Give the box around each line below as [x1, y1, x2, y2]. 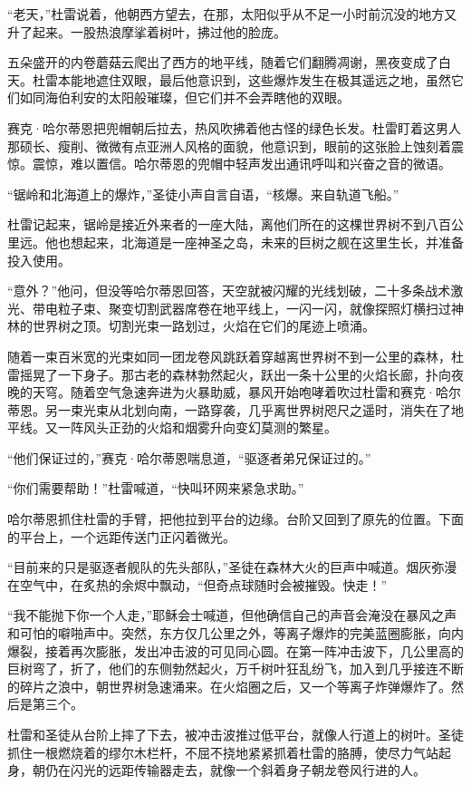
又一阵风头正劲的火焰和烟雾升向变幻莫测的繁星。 [44, 418, 337, 437]
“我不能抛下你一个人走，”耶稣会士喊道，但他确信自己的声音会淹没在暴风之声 [7, 606, 457, 625]
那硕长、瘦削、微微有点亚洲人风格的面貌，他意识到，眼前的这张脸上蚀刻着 [7, 136, 451, 155]
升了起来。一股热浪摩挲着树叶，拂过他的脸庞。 [7, 22, 286, 41]
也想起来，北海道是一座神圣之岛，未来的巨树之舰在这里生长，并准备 [57, 232, 464, 251]
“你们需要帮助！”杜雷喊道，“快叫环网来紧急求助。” [7, 479, 304, 498]
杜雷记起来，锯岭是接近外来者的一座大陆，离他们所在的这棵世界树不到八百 [7, 215, 451, 234]
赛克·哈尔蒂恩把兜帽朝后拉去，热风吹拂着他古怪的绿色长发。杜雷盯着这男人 [7, 118, 461, 137]
